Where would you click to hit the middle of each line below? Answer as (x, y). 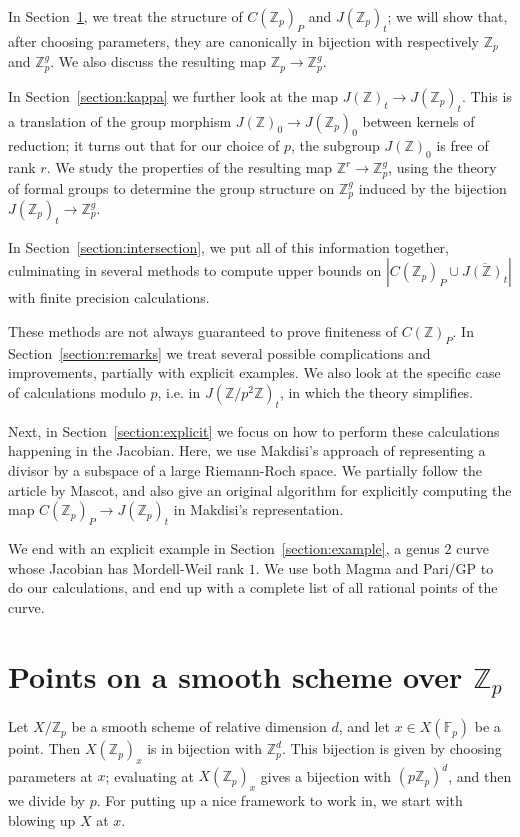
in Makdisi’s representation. (258, 509)
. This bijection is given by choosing (391, 748)
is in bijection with (205, 748)
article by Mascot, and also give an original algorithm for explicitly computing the (260, 489)
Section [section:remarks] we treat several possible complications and (219, 352)
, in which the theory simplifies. (376, 391)
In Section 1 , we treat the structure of (125, 16)
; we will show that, (447, 16)
